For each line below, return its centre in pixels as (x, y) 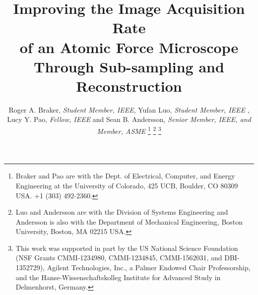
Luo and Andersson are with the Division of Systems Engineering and (122, 212)
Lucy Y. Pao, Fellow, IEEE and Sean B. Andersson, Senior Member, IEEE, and (129, 119)
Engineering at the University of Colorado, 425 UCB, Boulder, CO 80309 (127, 185)
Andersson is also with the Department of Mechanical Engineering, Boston (129, 221)
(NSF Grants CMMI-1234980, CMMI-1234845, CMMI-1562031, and (119, 258)
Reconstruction (129, 86)
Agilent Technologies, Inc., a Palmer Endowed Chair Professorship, (149, 267)
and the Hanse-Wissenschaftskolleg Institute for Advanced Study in (118, 277)
